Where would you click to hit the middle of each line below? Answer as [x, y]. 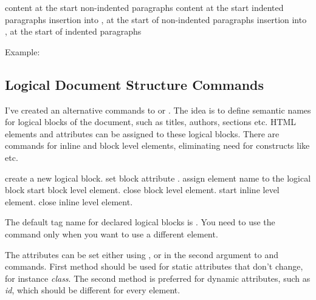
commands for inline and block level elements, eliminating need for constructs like [157, 145]
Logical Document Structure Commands [135, 84]
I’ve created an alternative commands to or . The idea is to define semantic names [158, 110]
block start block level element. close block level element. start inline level [142, 190]
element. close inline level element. [69, 201]
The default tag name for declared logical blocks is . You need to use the [140, 222]
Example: [22, 51]
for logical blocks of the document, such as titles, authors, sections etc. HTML [151, 122]
